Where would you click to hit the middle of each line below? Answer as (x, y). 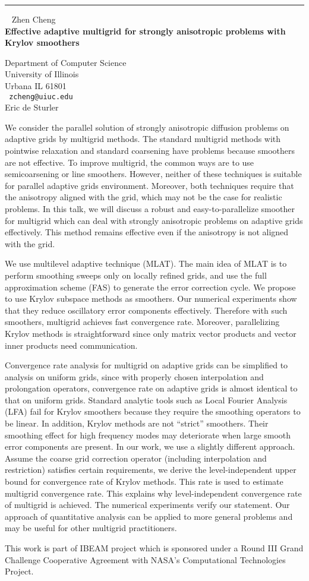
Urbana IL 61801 (36, 85)
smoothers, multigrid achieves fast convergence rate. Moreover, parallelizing (142, 322)
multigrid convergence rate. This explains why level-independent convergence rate (153, 493)
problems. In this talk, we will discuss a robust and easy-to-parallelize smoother (150, 208)
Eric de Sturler (32, 107)
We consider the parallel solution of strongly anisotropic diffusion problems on (147, 127)
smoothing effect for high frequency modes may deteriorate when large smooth (148, 435)
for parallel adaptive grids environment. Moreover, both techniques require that (149, 185)
